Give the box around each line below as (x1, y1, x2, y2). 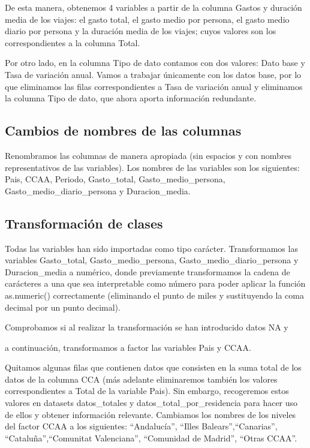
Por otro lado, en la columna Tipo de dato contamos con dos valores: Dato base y (5, 56, 305, 69)
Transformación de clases (5, 214, 163, 232)
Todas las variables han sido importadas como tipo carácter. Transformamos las (5, 242, 298, 254)
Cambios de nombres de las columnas (5, 121, 242, 140)
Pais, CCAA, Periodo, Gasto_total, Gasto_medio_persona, (5, 173, 225, 185)
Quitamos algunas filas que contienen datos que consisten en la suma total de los (5, 361, 302, 374)
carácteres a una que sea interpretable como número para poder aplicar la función (5, 277, 306, 290)
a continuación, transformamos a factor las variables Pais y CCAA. (5, 341, 251, 353)
